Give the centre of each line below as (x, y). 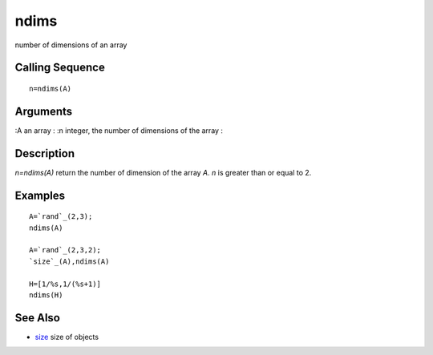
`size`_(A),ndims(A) (69, 261)
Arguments (44, 111)
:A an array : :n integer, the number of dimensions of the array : (119, 130)
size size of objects (67, 337)
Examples (40, 195)
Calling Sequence (60, 68)
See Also (37, 318)
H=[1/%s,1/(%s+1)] (65, 284)
